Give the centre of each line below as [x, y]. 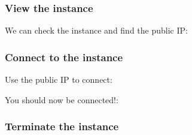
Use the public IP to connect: [59, 79]
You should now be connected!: [62, 99]
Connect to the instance [64, 57]
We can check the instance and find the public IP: [96, 30]
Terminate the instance [62, 126]
